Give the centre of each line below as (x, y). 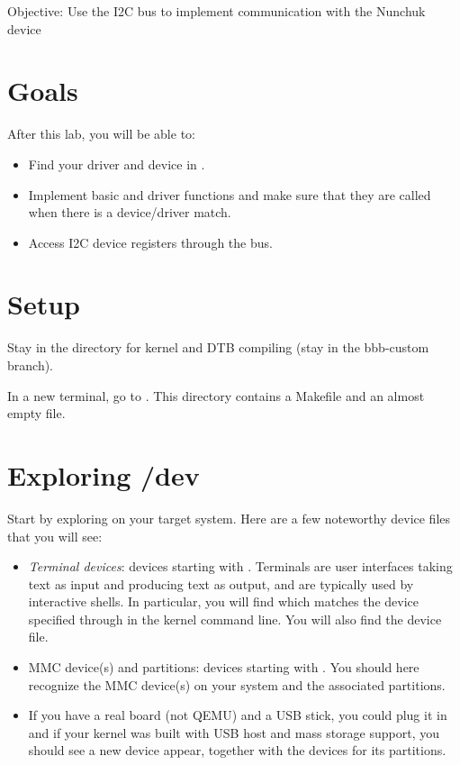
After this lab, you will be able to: (101, 134)
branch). (31, 365)
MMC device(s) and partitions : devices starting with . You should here (224, 667)
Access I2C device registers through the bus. (150, 242)
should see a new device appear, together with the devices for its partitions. (237, 750)
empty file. (36, 413)
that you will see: (55, 536)
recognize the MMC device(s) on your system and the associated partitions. (237, 684)
